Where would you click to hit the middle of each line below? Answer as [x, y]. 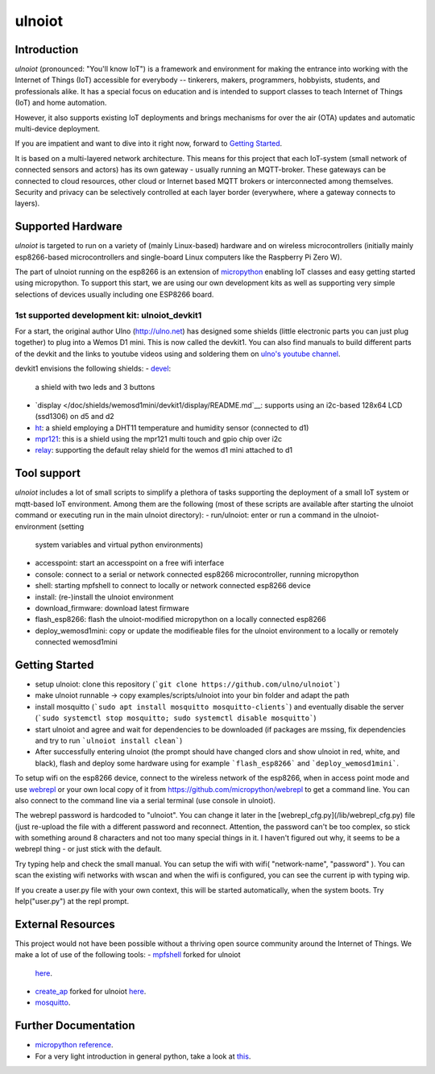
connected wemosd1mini [77, 642]
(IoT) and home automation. [61, 103]
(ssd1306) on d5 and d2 [75, 417]
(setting [71, 526]
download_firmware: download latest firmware [112, 607]
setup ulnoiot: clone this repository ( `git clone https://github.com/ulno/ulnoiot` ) [188, 684]
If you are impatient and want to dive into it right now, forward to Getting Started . [149, 143]
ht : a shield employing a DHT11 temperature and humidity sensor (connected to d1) [172, 428]
